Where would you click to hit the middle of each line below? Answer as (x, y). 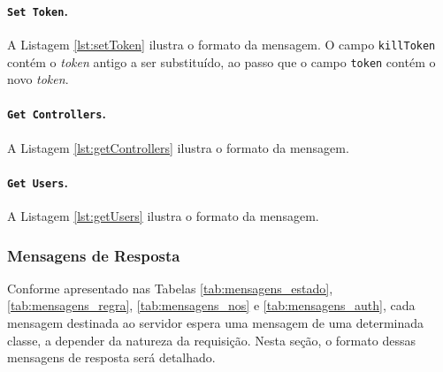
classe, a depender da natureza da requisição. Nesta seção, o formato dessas (211, 340)
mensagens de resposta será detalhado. (111, 357)
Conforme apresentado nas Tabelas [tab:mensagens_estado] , (170, 288)
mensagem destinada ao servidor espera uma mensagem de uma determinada (216, 323)
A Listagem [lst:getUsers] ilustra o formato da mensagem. (163, 216)
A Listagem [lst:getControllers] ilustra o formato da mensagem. (178, 147)
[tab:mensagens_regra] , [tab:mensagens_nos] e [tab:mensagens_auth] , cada (211, 305)
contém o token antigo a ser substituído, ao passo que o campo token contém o (221, 61)
